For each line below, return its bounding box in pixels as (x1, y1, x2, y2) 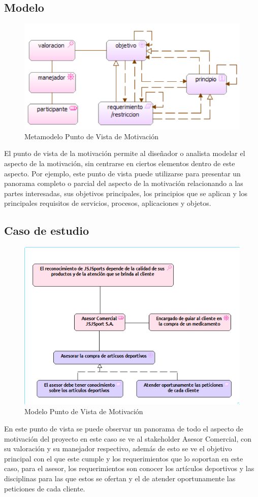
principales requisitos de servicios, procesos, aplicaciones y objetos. (4, 198, 211, 208)
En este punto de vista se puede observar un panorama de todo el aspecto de (4, 423, 243, 433)
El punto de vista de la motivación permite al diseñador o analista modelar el (4, 148, 245, 159)
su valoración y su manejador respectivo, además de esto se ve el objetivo (4, 443, 232, 454)
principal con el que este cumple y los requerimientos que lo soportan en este (4, 453, 243, 463)
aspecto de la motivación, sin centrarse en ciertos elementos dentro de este (4, 158, 235, 168)
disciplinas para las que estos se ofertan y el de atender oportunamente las (4, 473, 236, 483)
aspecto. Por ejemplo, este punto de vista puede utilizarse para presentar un (4, 168, 241, 178)
